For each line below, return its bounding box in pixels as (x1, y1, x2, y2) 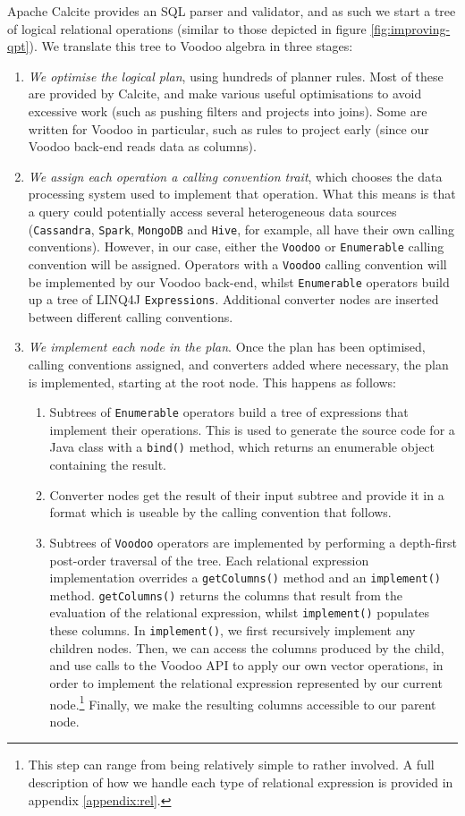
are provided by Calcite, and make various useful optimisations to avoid (28, 84, 422, 103)
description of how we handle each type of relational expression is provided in (28, 772, 453, 791)
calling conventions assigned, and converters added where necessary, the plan (28, 355, 449, 373)
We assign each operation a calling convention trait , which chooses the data (28, 166, 443, 185)
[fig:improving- (370, 19, 451, 38)
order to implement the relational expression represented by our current (49, 673, 443, 692)
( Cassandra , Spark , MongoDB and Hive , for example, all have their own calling (28, 219, 455, 238)
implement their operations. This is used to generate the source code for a (49, 420, 455, 438)
